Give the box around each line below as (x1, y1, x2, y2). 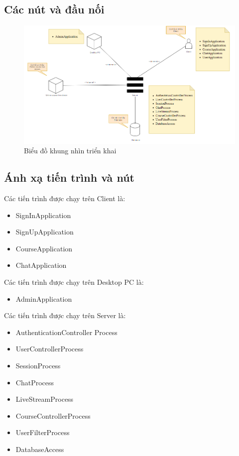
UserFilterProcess (15, 427, 70, 438)
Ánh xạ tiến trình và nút (4, 170, 134, 185)
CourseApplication (15, 243, 73, 253)
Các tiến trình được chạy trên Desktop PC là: (4, 277, 144, 287)
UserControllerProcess (15, 343, 84, 354)
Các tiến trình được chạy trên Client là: (4, 193, 125, 204)
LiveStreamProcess (15, 394, 74, 404)
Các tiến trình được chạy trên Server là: (4, 310, 126, 321)
